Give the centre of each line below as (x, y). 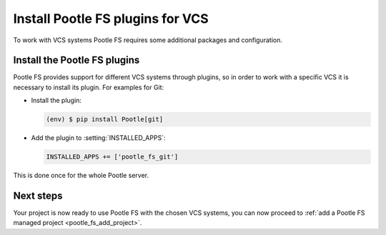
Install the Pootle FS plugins (76, 60)
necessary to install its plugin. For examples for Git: (89, 87)
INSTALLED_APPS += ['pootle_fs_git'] (112, 157)
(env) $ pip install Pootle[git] (105, 119)
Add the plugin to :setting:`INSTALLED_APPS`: (98, 138)
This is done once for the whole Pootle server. (81, 176)
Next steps (38, 195)
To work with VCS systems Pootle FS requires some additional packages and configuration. (148, 40)
